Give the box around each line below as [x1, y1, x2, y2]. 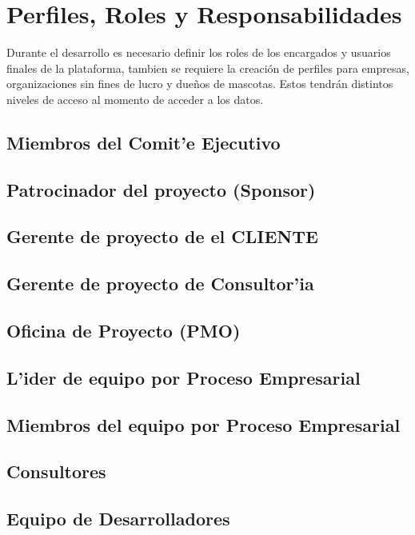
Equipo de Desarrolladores [6, 506, 230, 531]
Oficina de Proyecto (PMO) [6, 318, 241, 343]
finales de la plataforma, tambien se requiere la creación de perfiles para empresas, [6, 59, 409, 76]
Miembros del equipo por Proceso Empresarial [6, 412, 401, 437]
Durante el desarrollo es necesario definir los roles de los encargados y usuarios [6, 44, 391, 61]
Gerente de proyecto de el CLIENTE [6, 224, 318, 249]
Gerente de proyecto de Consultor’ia [6, 271, 314, 296]
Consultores [6, 459, 106, 484]
